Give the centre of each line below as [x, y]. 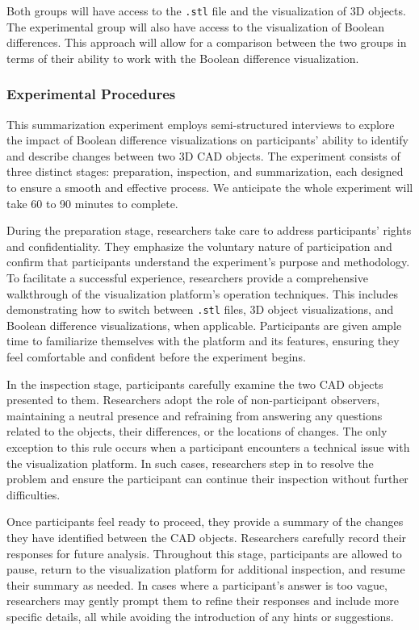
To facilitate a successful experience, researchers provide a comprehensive [187, 277]
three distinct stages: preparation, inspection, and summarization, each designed [205, 171]
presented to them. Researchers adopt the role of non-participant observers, [193, 400]
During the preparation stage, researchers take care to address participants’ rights [209, 230]
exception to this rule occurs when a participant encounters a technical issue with [208, 447]
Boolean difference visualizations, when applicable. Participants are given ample [204, 325]
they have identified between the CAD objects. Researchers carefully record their [207, 537]
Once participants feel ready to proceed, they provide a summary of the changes [205, 522]
